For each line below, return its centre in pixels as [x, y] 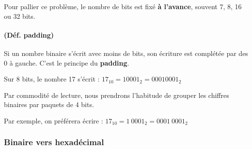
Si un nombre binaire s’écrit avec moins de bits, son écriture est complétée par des [126, 53]
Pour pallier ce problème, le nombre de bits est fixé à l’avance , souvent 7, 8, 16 [123, 6]
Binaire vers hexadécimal [54, 142]
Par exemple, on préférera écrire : [54, 120]
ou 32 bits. [20, 16]
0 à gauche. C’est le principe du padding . [67, 62]
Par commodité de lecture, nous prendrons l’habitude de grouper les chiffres [117, 95]
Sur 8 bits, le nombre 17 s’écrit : [52, 79]
